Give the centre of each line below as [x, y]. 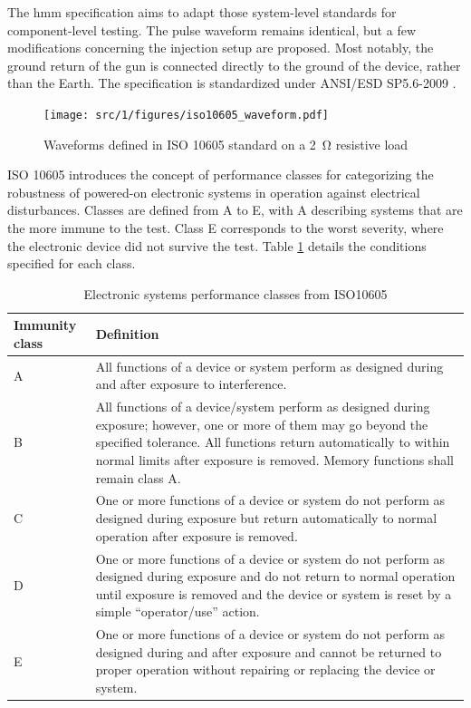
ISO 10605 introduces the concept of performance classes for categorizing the [221, 175]
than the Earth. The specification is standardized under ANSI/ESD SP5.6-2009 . [232, 83]
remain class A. [138, 477]
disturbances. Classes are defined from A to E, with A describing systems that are [235, 210]
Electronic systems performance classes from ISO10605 [235, 293]
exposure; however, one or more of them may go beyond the [262, 424]
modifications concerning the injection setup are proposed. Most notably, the [221, 48]
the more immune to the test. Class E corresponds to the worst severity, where [226, 228]
